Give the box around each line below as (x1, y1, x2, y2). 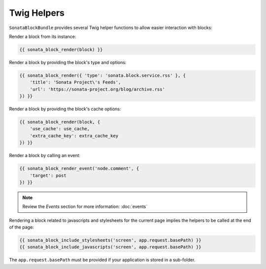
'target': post (30, 172, 66, 178)
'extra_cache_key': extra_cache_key (30, 133, 118, 138)
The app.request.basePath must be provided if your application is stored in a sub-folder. (9, 257, 196, 263)
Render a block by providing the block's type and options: (9, 59, 127, 65)
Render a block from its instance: (9, 34, 76, 39)
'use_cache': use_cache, (30, 126, 90, 132)
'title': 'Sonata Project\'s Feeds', (30, 79, 121, 85)
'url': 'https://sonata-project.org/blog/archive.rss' (30, 86, 165, 92)
